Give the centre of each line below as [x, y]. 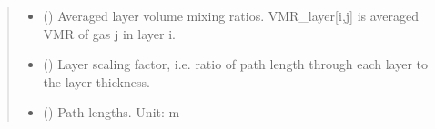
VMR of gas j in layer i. [109, 33]
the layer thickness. [96, 81]
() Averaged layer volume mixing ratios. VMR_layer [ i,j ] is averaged [231, 15]
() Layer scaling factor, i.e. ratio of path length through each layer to [236, 64]
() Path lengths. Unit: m [111, 112]
